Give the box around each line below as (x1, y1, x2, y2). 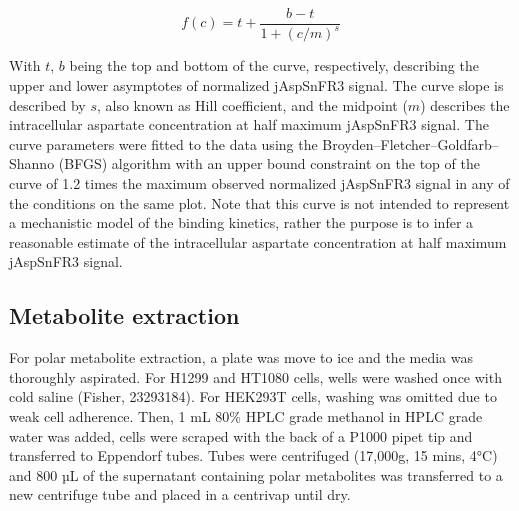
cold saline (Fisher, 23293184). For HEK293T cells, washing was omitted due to (9, 386, 497, 407)
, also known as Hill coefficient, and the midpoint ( (96, 94, 408, 115)
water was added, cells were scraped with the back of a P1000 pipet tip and (9, 425, 473, 446)
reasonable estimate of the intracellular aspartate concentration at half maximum (9, 231, 507, 252)
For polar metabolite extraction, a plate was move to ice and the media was (9, 347, 473, 368)
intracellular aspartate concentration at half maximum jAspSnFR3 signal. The (9, 114, 489, 135)
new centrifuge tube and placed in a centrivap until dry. (9, 484, 351, 505)
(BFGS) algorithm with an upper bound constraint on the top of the (58, 153, 480, 174)
